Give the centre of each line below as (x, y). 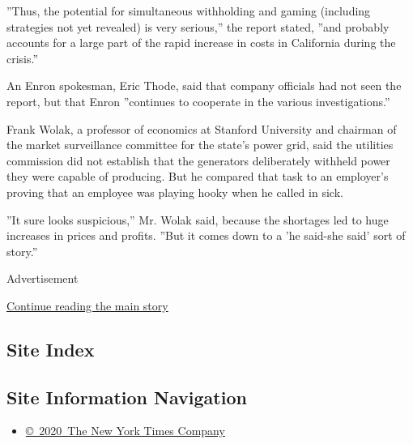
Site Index (51, 349)
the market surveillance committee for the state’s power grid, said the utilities (200, 145)
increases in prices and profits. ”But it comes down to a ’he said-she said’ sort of (206, 235)
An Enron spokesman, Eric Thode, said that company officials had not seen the (204, 85)
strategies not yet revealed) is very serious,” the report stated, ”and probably (198, 26)
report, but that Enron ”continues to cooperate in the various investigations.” (198, 101)
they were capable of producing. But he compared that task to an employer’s (198, 176)
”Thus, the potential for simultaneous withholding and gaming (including (189, 11)
